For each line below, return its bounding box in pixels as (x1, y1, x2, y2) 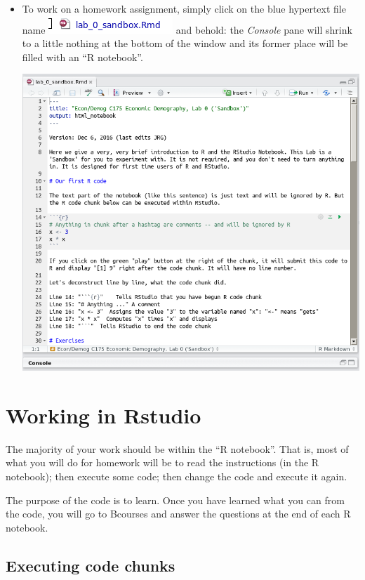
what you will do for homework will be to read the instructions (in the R (6, 455, 319, 470)
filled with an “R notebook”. (22, 49, 143, 64)
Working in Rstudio (6, 400, 201, 429)
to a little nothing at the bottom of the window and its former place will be (22, 36, 348, 51)
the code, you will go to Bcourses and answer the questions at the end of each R (6, 506, 351, 521)
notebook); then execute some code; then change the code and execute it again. (6, 469, 347, 484)
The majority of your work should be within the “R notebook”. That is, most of (6, 441, 349, 456)
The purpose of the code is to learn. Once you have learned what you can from (6, 492, 345, 507)
